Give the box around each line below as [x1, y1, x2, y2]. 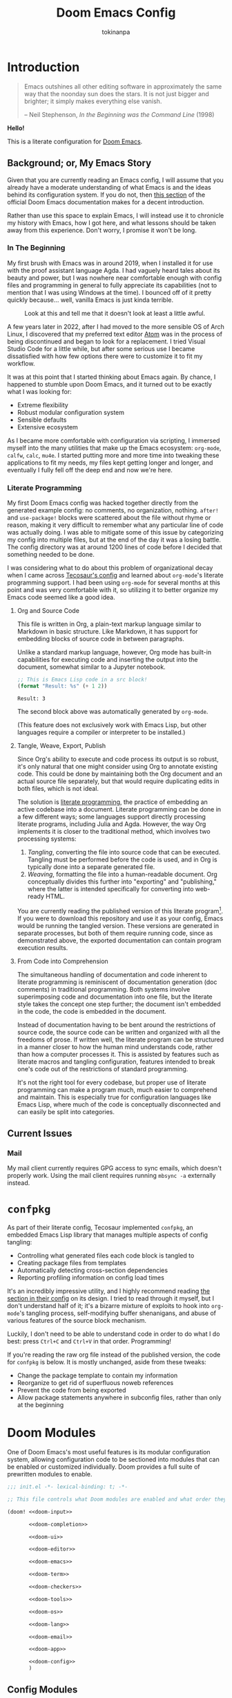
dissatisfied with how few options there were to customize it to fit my [7, 352, 203, 360]
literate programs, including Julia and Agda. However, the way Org [17, 819, 206, 828]
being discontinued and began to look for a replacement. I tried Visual [7, 337, 206, 346]
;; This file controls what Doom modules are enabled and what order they [7, 1496, 227, 1503]
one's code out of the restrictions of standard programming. [17, 1064, 188, 1073]
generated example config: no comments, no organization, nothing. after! [7, 506, 219, 515]
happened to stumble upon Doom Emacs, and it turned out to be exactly [7, 379, 212, 388]
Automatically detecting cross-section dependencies [17, 1266, 168, 1275]
